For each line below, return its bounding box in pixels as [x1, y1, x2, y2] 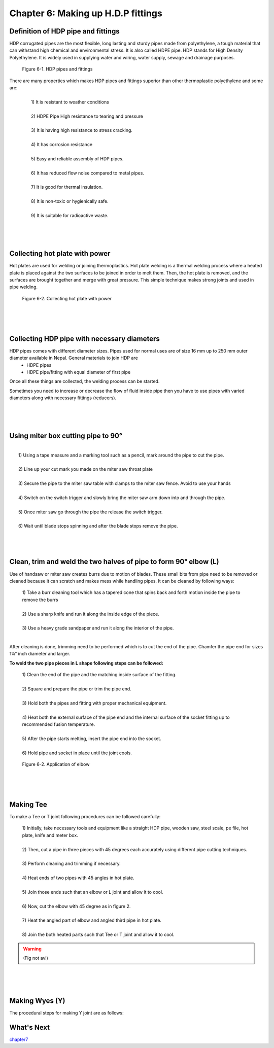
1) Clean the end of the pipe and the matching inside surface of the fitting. [22, 672, 177, 678]
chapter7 [9, 1036, 28, 1042]
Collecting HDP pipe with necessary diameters [9, 334, 160, 343]
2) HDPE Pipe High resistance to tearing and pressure [31, 113, 143, 119]
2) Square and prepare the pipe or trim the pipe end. [22, 686, 131, 692]
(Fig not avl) [23, 955, 48, 961]
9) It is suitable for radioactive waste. [31, 213, 109, 219]
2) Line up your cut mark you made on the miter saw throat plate [18, 466, 153, 472]
